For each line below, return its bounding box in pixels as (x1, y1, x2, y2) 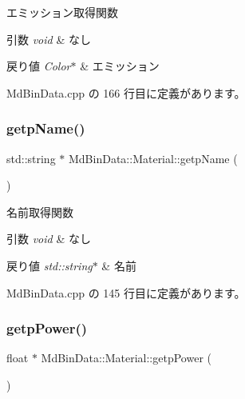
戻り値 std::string (6, 257, 93, 273)
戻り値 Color (6, 58, 71, 74)
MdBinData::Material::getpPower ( (41, 349, 211, 366)
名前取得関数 (6, 203, 73, 220)
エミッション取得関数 (6, 4, 118, 20)
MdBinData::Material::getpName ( (68, 150, 238, 166)
